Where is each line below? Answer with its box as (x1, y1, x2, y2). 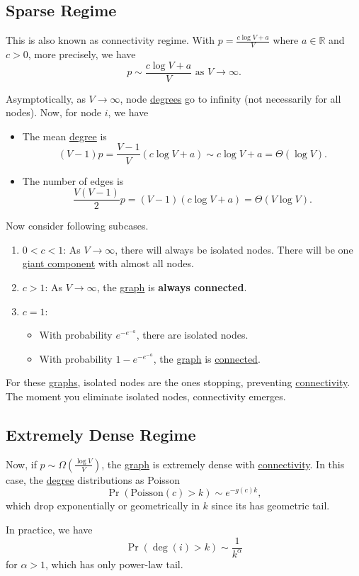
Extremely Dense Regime (6, 423, 196, 445)
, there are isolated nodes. (136, 327, 249, 342)
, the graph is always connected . (96, 279, 247, 294)
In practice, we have (6, 521, 93, 536)
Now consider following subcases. (6, 218, 149, 233)
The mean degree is (22, 128, 107, 143)
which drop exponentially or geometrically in (6, 498, 200, 513)
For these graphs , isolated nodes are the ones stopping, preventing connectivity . (6, 375, 351, 390)
